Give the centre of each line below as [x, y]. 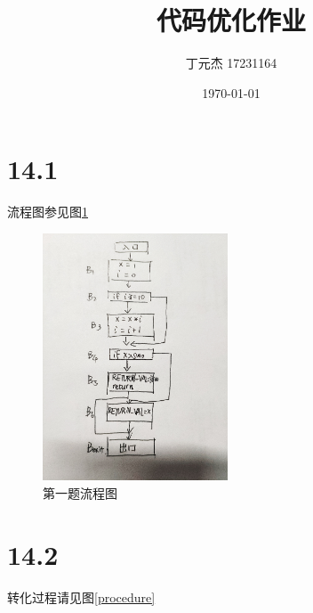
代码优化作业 [231, 20]
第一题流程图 [80, 492]
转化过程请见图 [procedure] [81, 597]
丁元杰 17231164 [231, 63]
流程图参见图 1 [48, 212]
